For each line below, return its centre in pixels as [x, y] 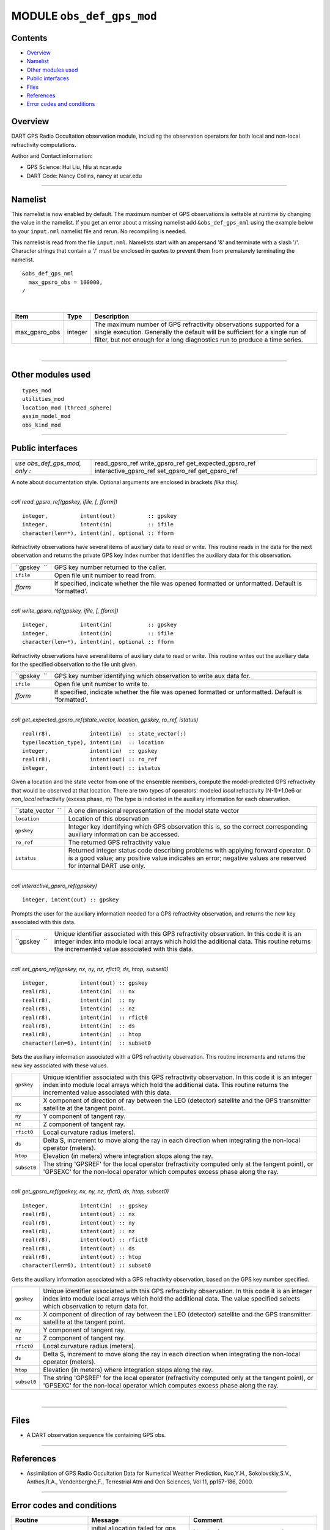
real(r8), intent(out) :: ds [79, 1248]
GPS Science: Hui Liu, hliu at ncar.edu [74, 167]
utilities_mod [43, 399]
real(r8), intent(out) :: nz [79, 1231]
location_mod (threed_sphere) [68, 408]
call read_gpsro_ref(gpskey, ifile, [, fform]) [64, 502]
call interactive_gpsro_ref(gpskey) [54, 886]
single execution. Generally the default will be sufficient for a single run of [200, 332]
